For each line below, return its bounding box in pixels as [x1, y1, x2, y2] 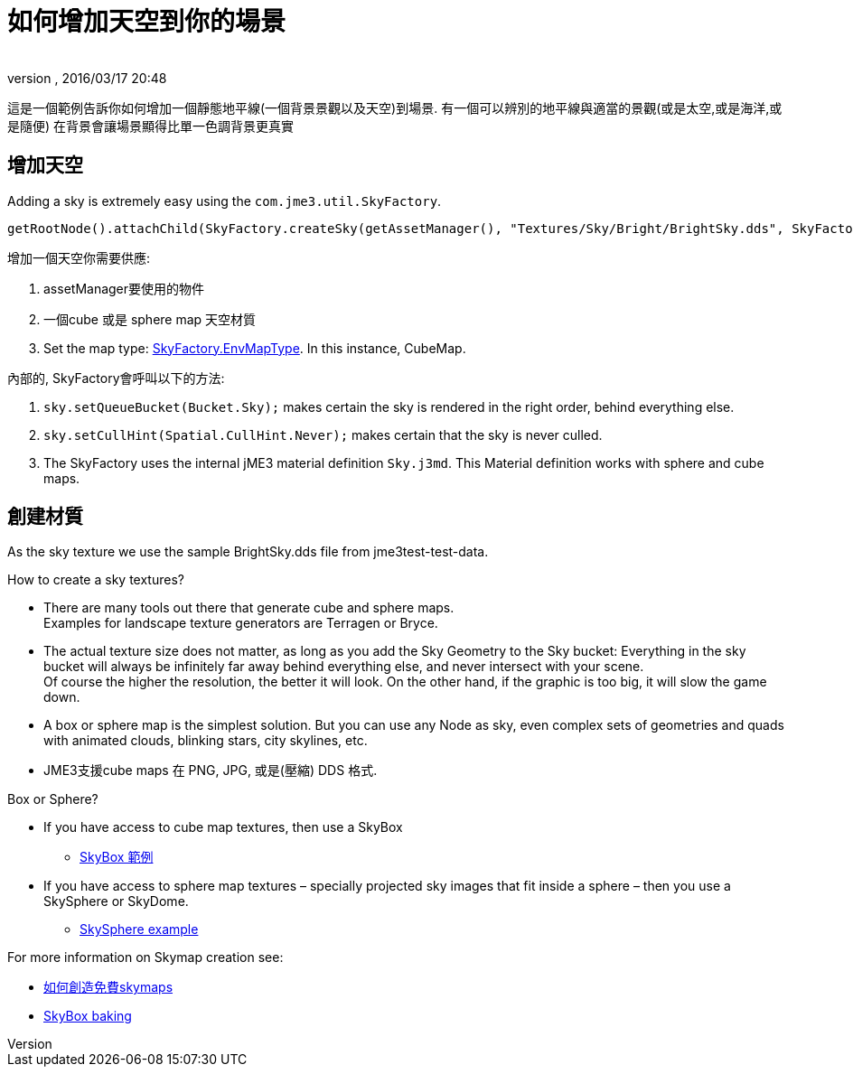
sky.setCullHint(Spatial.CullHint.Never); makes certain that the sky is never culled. [43, 426, 603, 443]
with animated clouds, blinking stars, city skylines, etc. [43, 733, 368, 749]
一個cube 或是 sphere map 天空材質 [43, 311, 257, 327]
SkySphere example [80, 921, 199, 938]
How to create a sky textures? [7, 572, 184, 588]
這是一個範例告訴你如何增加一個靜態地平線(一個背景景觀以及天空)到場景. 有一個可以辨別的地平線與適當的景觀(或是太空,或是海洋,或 [7, 99, 783, 116]
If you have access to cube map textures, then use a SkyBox [43, 819, 403, 836]
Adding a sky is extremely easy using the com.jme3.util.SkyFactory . [7, 192, 442, 209]
